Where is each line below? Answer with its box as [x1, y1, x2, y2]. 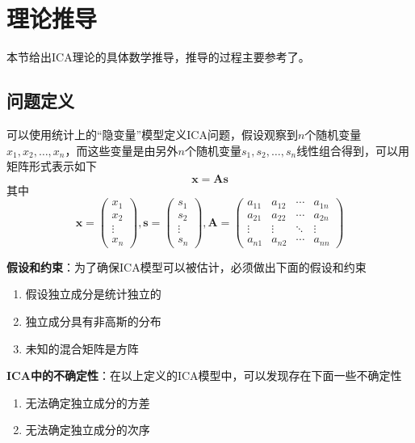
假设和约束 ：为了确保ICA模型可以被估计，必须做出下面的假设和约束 [6, 258, 367, 275]
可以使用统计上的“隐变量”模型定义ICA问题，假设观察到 [6, 125, 298, 142]
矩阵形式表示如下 [6, 158, 97, 175]
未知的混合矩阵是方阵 [25, 340, 139, 357]
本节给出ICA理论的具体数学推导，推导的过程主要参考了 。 [6, 49, 310, 65]
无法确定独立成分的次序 [25, 421, 150, 438]
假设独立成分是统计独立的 [25, 285, 161, 302]
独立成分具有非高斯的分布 [25, 313, 161, 330]
